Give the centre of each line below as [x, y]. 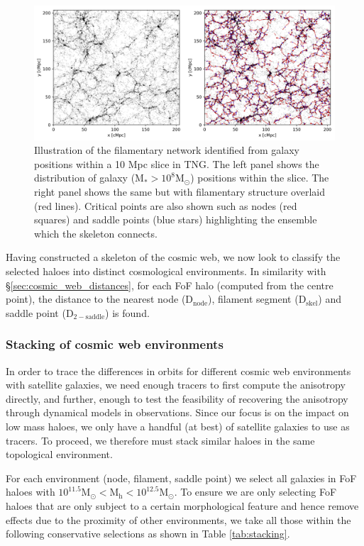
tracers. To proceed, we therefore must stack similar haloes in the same [160, 440]
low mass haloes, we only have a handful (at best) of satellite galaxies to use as [178, 426]
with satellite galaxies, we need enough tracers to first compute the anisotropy [176, 385]
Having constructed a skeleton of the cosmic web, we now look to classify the [173, 257]
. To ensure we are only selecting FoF [255, 492]
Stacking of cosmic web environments [115, 344]
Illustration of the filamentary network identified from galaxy [167, 150]
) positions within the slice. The [260, 178]
